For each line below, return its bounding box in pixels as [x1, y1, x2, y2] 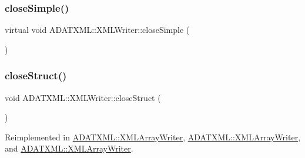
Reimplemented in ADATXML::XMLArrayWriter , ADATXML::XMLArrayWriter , [5, 130, 301, 143]
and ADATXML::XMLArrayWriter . [5, 142, 133, 154]
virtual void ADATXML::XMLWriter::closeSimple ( [5, 23, 190, 36]
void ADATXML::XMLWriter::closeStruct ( [5, 91, 161, 103]
